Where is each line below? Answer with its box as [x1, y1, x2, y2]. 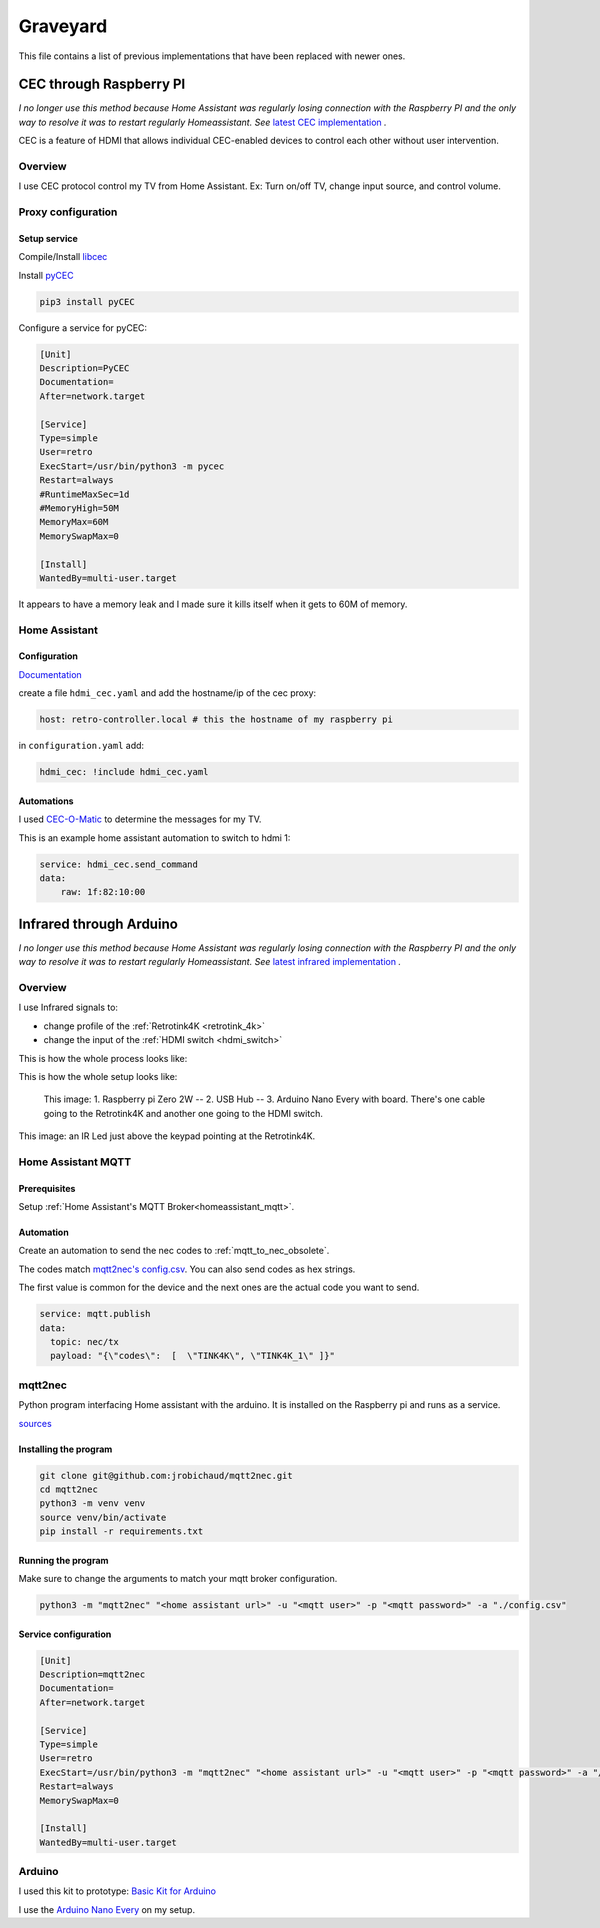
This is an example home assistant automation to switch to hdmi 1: [18, 831, 291, 844]
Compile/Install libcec [18, 251, 108, 263]
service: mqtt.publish [39, 1308, 151, 1320]
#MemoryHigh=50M [39, 502, 120, 514]
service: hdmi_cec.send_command [39, 858, 199, 870]
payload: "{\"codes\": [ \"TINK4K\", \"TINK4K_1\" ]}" [50, 1350, 335, 1362]
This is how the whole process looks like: [18, 1052, 188, 1064]
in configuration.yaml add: [18, 740, 145, 752]
